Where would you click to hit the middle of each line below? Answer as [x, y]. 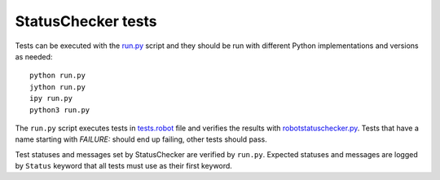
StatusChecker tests [86, 21]
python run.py [57, 76]
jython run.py [57, 87]
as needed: [34, 56]
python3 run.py [60, 110]
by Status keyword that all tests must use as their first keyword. [123, 166]
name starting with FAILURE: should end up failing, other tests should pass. [141, 139]
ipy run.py [51, 99]
